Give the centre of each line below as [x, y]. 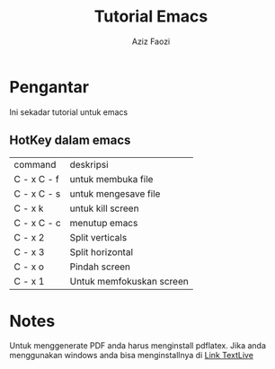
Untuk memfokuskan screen [129, 281]
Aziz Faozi [151, 41]
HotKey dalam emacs [70, 141]
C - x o [29, 267]
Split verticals [98, 237]
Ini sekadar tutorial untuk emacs [69, 112]
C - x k [29, 208]
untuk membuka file [111, 179]
